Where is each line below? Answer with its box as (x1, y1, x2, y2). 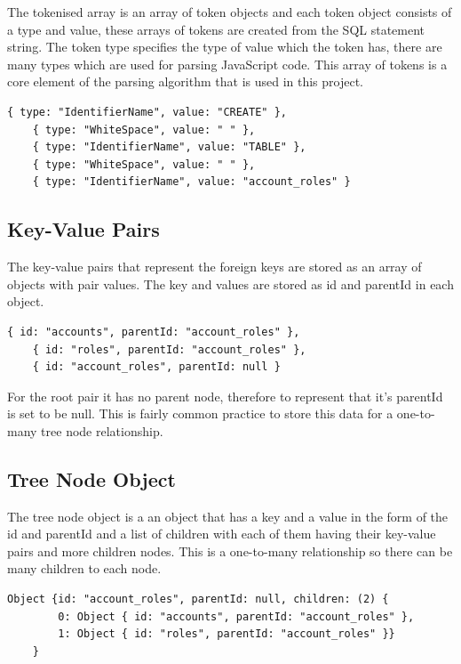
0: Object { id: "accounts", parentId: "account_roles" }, (58, 610, 415, 623)
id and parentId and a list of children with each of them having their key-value (7, 524, 436, 543)
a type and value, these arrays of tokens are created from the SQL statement (7, 20, 425, 38)
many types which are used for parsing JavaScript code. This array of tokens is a (7, 54, 448, 73)
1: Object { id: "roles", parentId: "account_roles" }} (58, 628, 395, 641)
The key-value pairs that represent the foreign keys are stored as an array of (7, 257, 422, 276)
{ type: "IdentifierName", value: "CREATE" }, (7, 105, 287, 118)
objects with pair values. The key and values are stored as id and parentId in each (7, 274, 454, 293)
